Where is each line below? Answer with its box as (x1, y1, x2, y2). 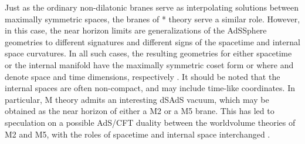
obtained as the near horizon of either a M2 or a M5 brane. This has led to (5, 105, 274, 117)
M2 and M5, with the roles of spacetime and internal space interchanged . (5, 128, 270, 140)
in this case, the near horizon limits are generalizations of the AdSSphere (5, 24, 267, 36)
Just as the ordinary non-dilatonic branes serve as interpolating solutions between (5, 1, 299, 13)
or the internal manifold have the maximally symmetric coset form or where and (5, 58, 294, 71)
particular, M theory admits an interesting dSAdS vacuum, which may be (5, 93, 269, 105)
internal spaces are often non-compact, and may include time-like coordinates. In (5, 82, 295, 94)
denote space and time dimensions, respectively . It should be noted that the (5, 70, 280, 82)
